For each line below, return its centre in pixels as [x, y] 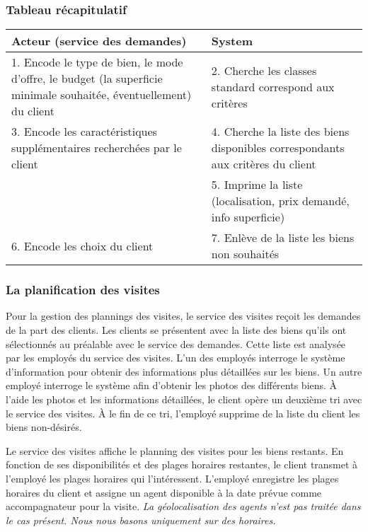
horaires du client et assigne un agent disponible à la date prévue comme [164, 492]
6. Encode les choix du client [82, 245]
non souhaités [245, 254]
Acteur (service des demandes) [99, 41]
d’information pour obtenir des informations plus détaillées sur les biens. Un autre [184, 371]
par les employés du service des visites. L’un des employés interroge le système [176, 358]
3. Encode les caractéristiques [84, 132]
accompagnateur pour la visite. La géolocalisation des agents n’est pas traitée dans [183, 506]
